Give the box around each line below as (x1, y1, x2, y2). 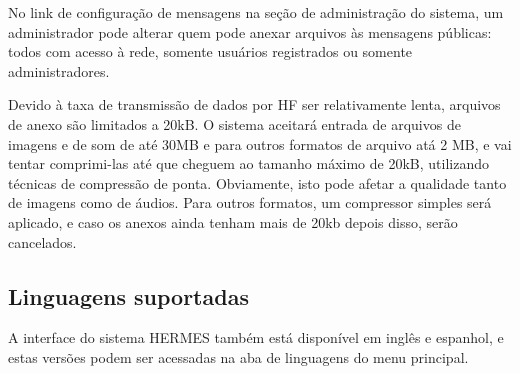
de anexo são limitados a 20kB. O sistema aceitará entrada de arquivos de (8, 113, 461, 134)
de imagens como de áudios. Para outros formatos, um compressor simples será (8, 192, 492, 213)
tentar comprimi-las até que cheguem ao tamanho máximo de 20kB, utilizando (8, 153, 489, 174)
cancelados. (8, 231, 77, 252)
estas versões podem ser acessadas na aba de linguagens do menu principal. (8, 346, 469, 367)
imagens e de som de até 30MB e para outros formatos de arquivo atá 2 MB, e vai (8, 133, 512, 154)
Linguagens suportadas (8, 280, 249, 311)
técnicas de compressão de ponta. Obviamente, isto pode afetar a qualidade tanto (8, 172, 507, 193)
